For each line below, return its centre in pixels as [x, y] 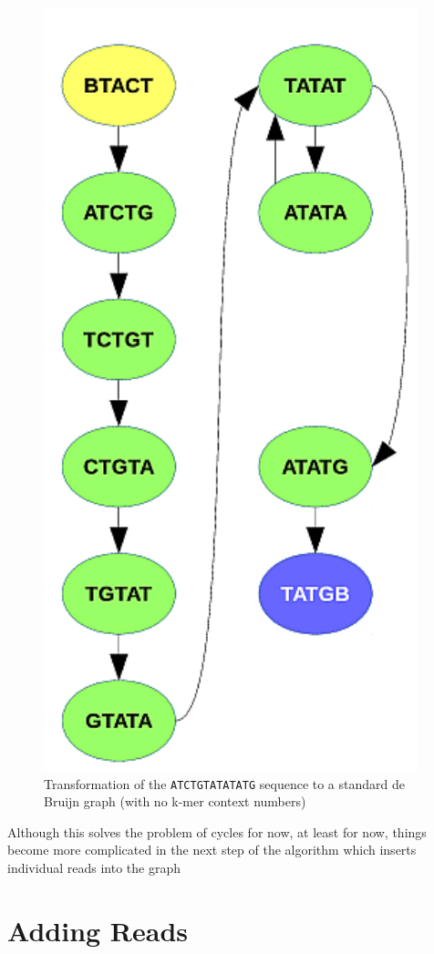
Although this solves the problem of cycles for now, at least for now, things [217, 831]
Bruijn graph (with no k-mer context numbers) [175, 801]
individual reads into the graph [94, 868]
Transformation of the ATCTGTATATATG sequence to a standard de [224, 783]
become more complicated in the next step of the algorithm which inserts [212, 850]
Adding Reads [98, 930]
